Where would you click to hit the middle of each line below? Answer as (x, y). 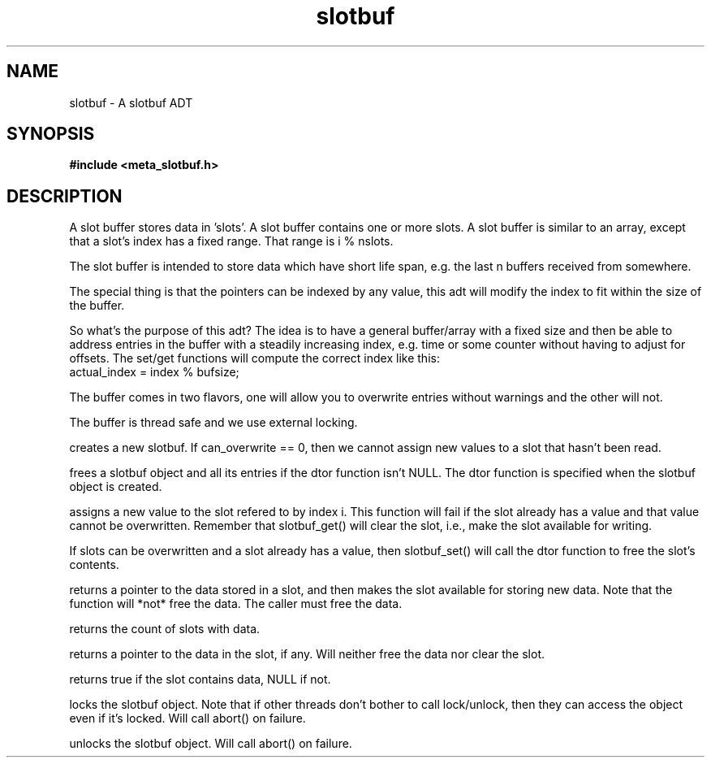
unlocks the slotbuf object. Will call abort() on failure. (211, 744)
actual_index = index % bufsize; (154, 372)
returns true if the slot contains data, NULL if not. (200, 679)
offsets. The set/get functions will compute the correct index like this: (254, 358)
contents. (94, 565)
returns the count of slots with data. (165, 629)
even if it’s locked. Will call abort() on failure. (187, 718)
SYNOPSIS (51, 134)
